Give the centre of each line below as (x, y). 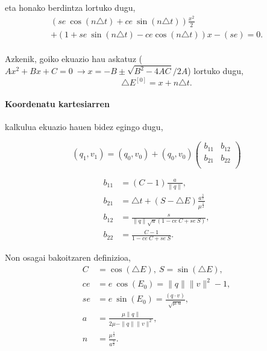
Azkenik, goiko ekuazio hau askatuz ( (74, 59)
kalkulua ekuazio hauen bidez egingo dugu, (84, 126)
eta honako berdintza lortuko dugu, (70, 7)
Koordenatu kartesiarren (57, 103)
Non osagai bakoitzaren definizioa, (68, 257)
